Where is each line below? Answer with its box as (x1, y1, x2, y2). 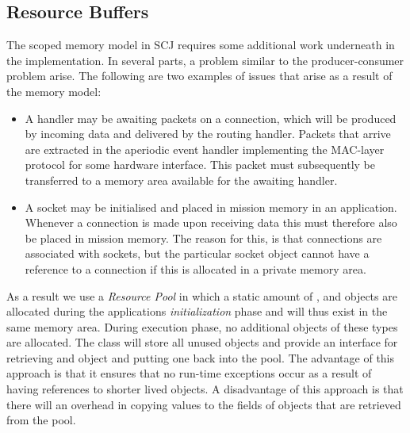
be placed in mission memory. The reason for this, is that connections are (25, 229, 382, 246)
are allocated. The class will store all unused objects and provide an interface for (6, 334, 398, 351)
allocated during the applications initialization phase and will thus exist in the (6, 303, 388, 320)
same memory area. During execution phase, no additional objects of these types (6, 318, 398, 335)
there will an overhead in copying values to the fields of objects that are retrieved (6, 396, 401, 412)
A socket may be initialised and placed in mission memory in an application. (25, 198, 397, 215)
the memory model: (6, 82, 102, 99)
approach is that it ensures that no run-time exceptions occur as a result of (6, 365, 372, 381)
